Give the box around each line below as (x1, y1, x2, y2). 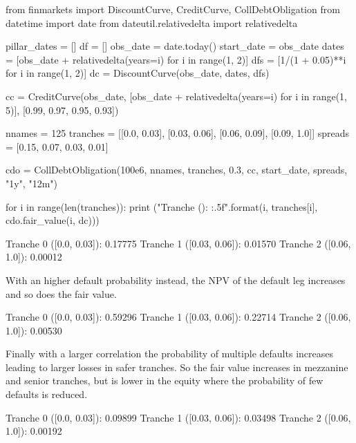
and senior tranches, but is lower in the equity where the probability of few (6, 373, 324, 388)
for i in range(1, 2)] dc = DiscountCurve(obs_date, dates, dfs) (6, 66, 270, 80)
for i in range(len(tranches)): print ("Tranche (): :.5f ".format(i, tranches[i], (6, 199, 318, 214)
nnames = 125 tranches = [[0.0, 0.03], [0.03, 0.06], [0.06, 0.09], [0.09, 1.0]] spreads (6, 126, 350, 140)
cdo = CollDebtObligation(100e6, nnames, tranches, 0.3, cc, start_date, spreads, (6, 162, 348, 177)
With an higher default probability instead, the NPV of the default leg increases (6, 272, 346, 287)
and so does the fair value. (6, 286, 117, 301)
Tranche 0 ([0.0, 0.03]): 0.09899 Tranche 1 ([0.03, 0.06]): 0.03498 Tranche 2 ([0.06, (6, 410, 351, 424)
